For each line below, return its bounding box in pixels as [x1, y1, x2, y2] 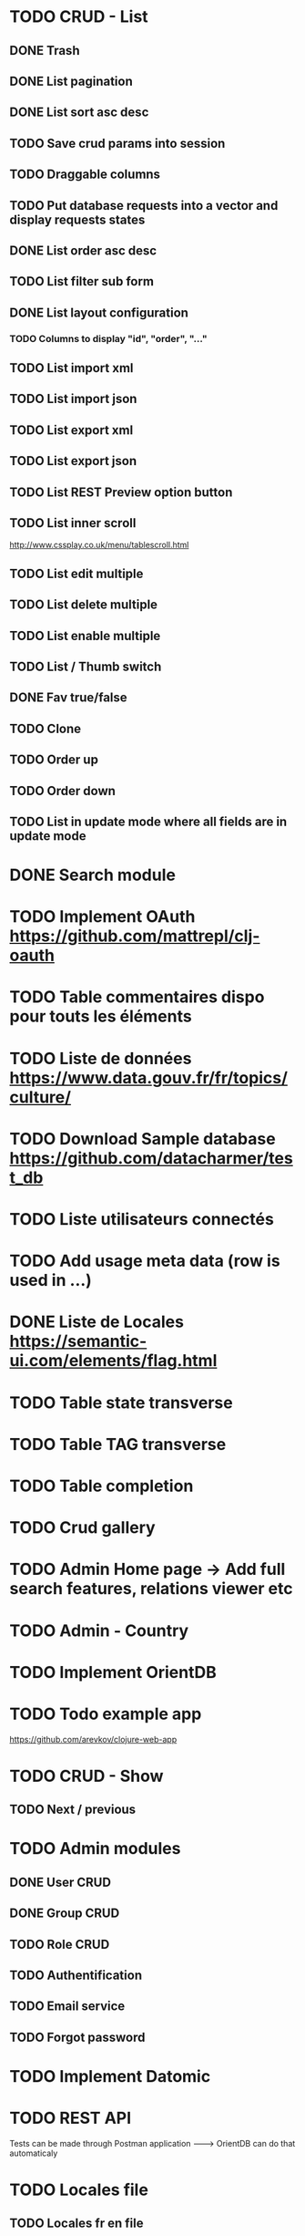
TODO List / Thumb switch [9, 658, 162, 674]
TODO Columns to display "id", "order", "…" [9, 332, 208, 345]
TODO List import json [9, 391, 137, 407]
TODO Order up [9, 752, 98, 768]
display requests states [9, 212, 146, 227]
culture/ [9, 1087, 71, 1107]
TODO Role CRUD [9, 1936, 110, 1952]
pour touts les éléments [9, 1006, 193, 1027]
